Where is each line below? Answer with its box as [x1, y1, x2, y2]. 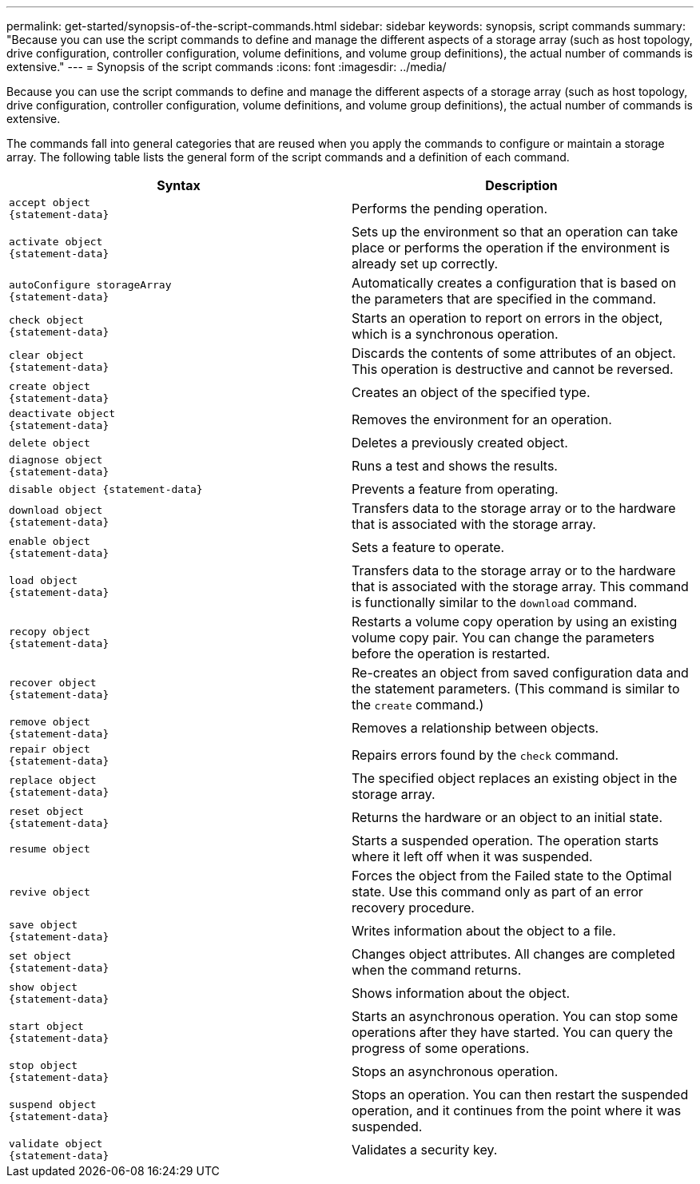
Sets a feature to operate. [352, 539, 505, 555]
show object [9, 981, 78, 993]
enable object [9, 535, 90, 547]
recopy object [9, 626, 90, 638]
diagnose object [9, 454, 103, 466]
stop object [9, 1059, 78, 1071]
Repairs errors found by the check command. [352, 747, 619, 763]
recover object [9, 677, 97, 689]
